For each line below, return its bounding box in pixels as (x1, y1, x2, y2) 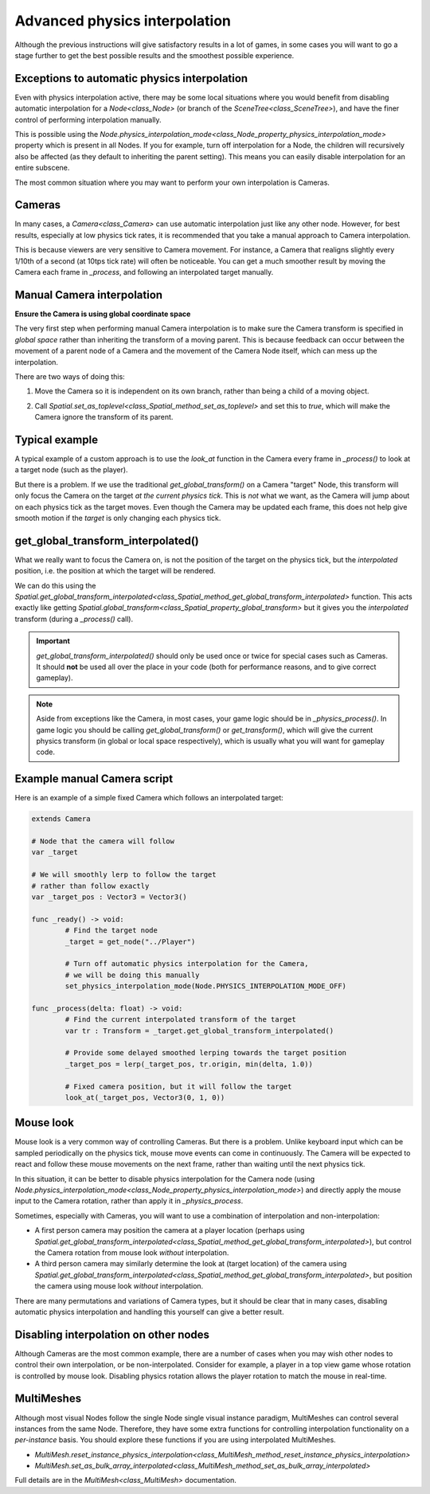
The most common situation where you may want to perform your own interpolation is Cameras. (14, 178, 330, 187)
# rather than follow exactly (31, 881, 150, 890)
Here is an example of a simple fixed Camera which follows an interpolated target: (14, 793, 284, 803)
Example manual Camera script (14, 772, 174, 786)
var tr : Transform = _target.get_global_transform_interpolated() (64, 1026, 334, 1035)
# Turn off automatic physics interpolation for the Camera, (64, 960, 309, 968)
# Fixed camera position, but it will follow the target (64, 1081, 292, 1091)
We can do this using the (14, 581, 96, 590)
